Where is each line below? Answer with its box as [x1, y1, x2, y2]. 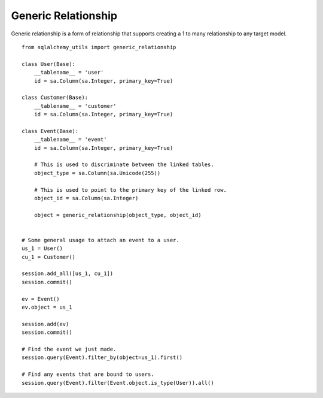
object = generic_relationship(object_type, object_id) [33, 212, 202, 218]
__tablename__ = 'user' [33, 69, 104, 76]
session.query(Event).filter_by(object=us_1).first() [22, 354, 182, 361]
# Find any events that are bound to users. [22, 371, 155, 378]
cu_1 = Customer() [22, 254, 76, 260]
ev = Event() [22, 296, 60, 302]
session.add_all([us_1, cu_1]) [22, 270, 114, 277]
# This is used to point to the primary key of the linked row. [33, 186, 227, 193]
